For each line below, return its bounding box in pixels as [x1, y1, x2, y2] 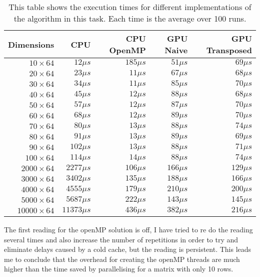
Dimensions [8, 38, 54, 50]
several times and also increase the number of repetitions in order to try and [4, 234, 238, 244]
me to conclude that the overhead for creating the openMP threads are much [4, 253, 240, 264]
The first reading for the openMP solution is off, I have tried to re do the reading [4, 224, 253, 234]
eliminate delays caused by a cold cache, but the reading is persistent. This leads [4, 244, 251, 254]
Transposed [206, 44, 252, 56]
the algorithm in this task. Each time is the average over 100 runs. [13, 13, 246, 24]
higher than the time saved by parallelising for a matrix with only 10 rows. [4, 263, 233, 274]
